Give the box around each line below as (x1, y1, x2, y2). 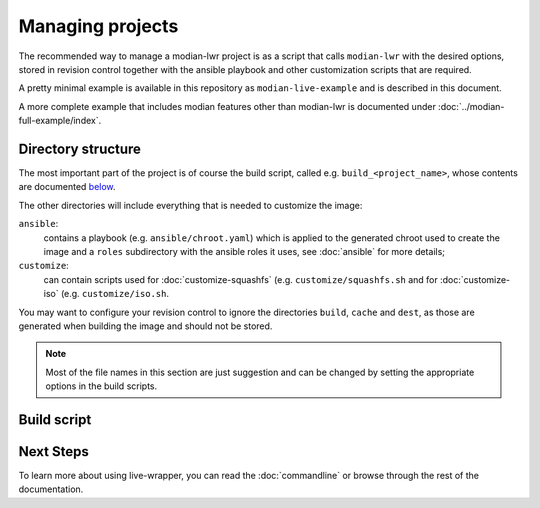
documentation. (18, 483, 84, 495)
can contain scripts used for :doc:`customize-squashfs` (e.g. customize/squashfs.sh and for (43, 273, 439, 285)
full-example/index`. (18, 115, 102, 127)
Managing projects (18, 15, 179, 37)
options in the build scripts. (45, 380, 158, 392)
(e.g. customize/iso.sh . (60, 288, 170, 300)
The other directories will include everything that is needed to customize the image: (18, 199, 363, 211)
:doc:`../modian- (438, 100, 505, 112)
